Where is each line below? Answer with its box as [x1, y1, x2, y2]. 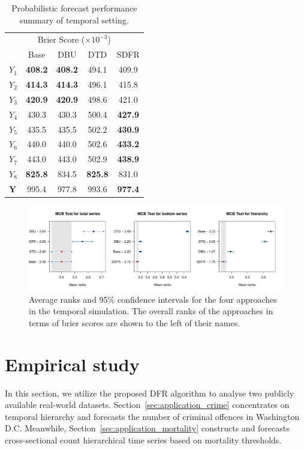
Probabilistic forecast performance [11, 2, 137, 14]
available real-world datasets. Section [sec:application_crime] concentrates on [5, 398, 290, 411]
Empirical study [5, 351, 140, 376]
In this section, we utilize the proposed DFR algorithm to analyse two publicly [5, 386, 294, 399]
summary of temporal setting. [19, 13, 129, 26]
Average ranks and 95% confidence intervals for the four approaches [29, 293, 277, 305]
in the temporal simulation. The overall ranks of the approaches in [29, 305, 273, 317]
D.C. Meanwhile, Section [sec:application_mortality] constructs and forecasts [5, 422, 290, 434]
